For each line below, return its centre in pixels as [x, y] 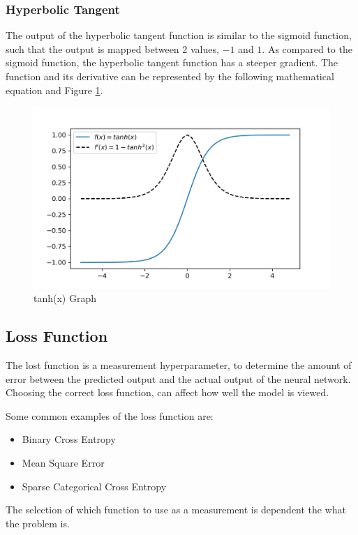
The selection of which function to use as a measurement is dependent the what [176, 510]
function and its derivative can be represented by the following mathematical [170, 76]
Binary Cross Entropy [69, 439]
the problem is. [38, 523]
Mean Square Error [63, 462]
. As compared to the [307, 48]
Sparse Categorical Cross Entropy [94, 486]
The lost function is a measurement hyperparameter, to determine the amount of [179, 365]
